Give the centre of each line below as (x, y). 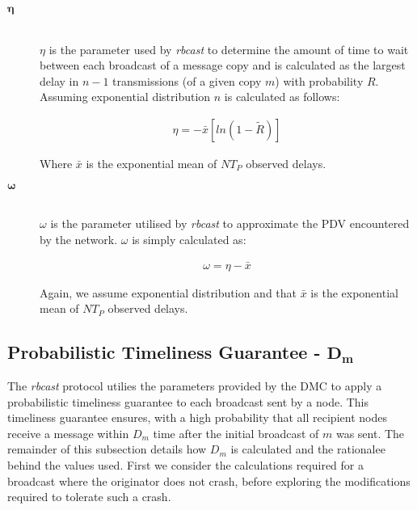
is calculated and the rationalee (308, 449)
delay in (59, 80)
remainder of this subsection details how (107, 449)
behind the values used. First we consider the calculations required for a (185, 464)
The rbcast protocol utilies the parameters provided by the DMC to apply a (195, 386)
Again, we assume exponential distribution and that (168, 292)
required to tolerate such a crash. (89, 497)
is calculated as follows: (282, 97)
